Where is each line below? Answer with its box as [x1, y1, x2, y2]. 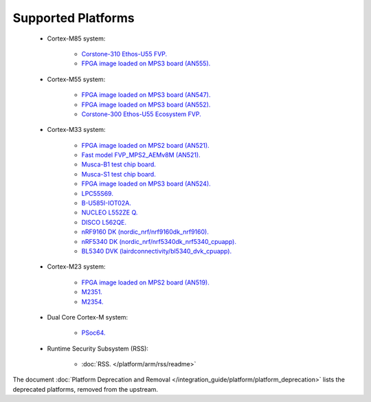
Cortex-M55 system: [47, 75, 106, 83]
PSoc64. [81, 328, 106, 337]
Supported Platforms [12, 10, 135, 25]
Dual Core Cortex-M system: [47, 313, 128, 321]
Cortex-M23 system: [47, 263, 106, 271]
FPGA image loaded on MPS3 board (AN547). [81, 91, 211, 99]
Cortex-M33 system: [47, 126, 106, 134]
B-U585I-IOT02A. [81, 199, 132, 208]
